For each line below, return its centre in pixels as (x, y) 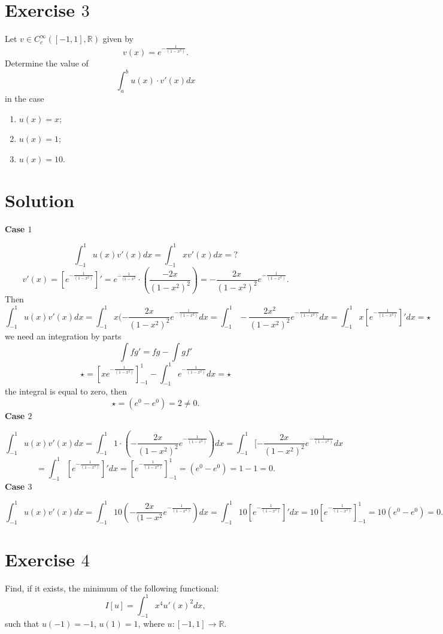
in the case (25, 98)
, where (151, 623)
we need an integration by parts (63, 336)
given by (118, 39)
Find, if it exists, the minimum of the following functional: (112, 588)
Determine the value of (47, 63)
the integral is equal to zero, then (66, 391)
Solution (40, 200)
